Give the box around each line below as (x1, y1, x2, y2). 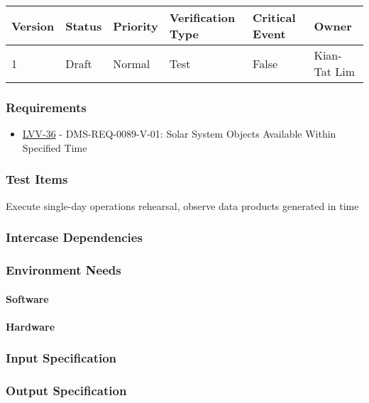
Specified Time (22, 140, 87, 155)
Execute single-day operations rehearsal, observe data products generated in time (6, 198, 359, 213)
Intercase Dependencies (6, 228, 143, 246)
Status (65, 17, 102, 34)
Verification (169, 9, 236, 26)
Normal (113, 55, 150, 72)
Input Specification (6, 349, 117, 367)
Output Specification (6, 382, 127, 399)
